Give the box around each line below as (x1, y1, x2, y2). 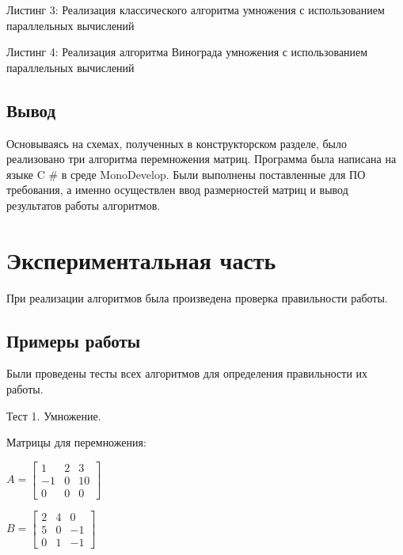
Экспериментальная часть (6, 243, 276, 276)
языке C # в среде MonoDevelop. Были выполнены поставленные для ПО (6, 165, 366, 182)
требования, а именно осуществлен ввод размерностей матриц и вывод (6, 181, 348, 198)
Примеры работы (6, 328, 141, 352)
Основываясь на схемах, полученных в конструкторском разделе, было (6, 135, 347, 151)
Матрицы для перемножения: (6, 434, 146, 450)
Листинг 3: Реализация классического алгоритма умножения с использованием (6, 2, 385, 17)
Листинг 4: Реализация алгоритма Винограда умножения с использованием (6, 44, 368, 60)
